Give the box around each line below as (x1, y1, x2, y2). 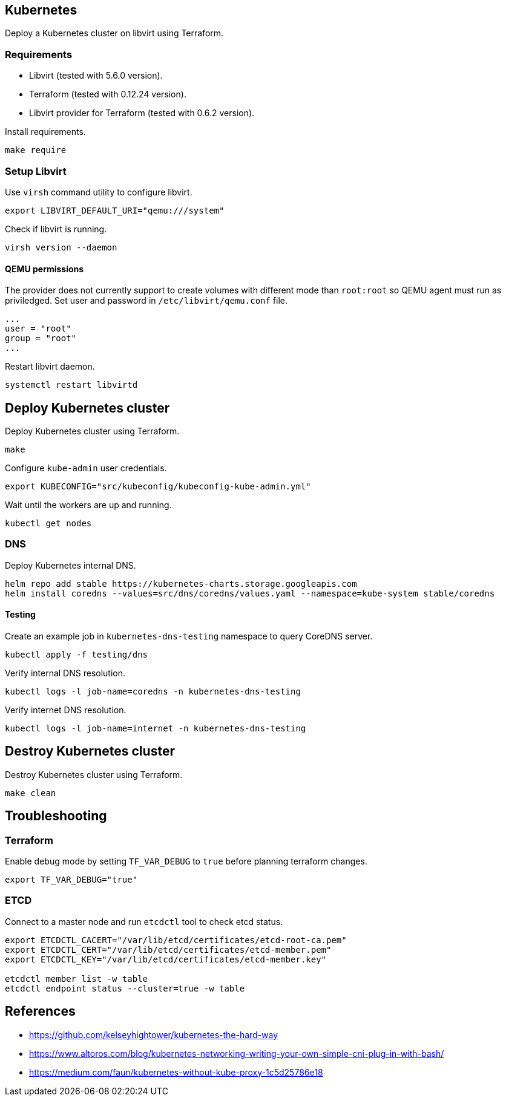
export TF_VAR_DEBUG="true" (5, 875, 138, 885)
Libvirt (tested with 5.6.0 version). (29, 70, 163, 81)
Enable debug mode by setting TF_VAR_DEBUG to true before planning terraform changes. (5, 856, 367, 867)
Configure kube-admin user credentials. (5, 462, 167, 473)
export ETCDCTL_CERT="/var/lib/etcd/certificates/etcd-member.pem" (5, 944, 332, 955)
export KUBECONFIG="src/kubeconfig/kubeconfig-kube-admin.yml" (5, 481, 311, 491)
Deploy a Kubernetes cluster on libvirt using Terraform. (5, 28, 224, 39)
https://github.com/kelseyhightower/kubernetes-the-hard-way (29, 1029, 278, 1040)
